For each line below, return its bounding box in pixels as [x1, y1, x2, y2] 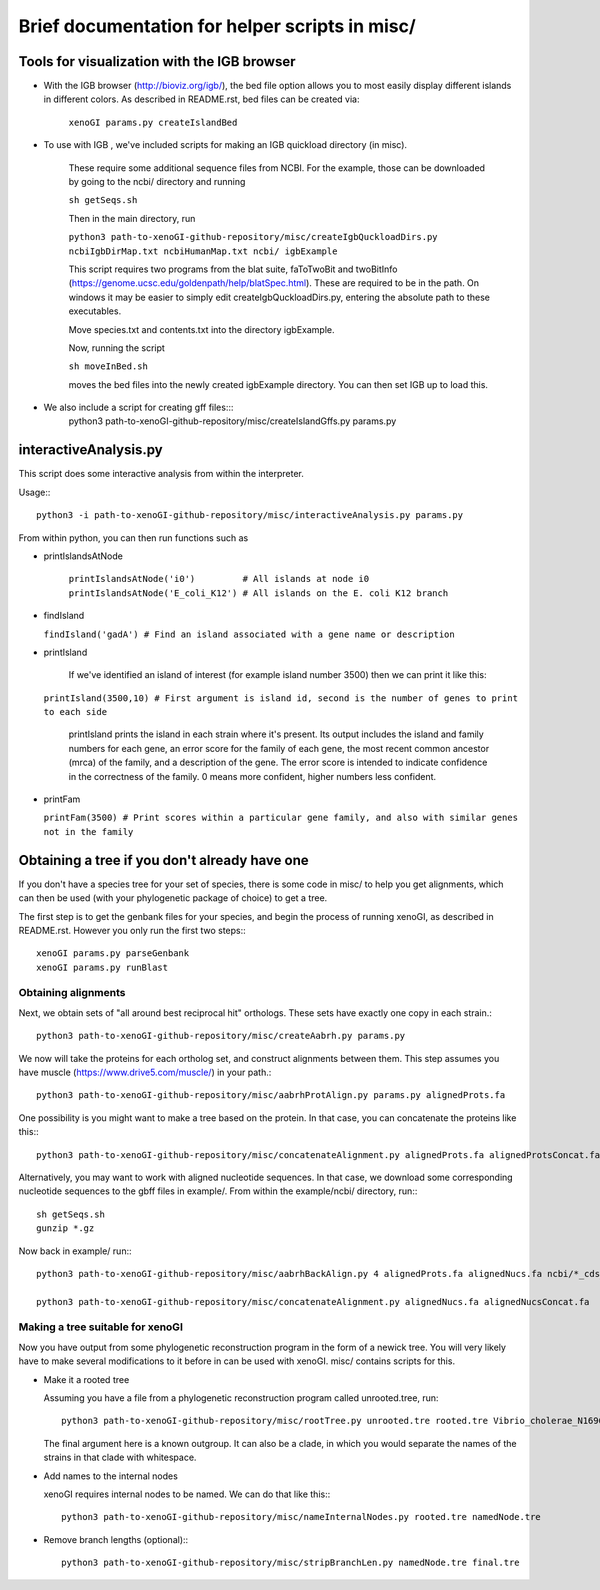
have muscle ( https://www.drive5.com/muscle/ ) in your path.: [18, 1066, 272, 1078]
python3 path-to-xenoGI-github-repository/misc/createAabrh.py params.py [36, 1030, 406, 1042]
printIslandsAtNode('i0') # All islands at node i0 [68, 573, 370, 585]
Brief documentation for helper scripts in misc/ [18, 15, 417, 37]
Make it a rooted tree [43, 1373, 130, 1385]
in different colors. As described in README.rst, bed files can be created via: [43, 93, 360, 105]
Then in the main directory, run [68, 212, 196, 224]
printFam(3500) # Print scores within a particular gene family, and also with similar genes [43, 812, 519, 824]
